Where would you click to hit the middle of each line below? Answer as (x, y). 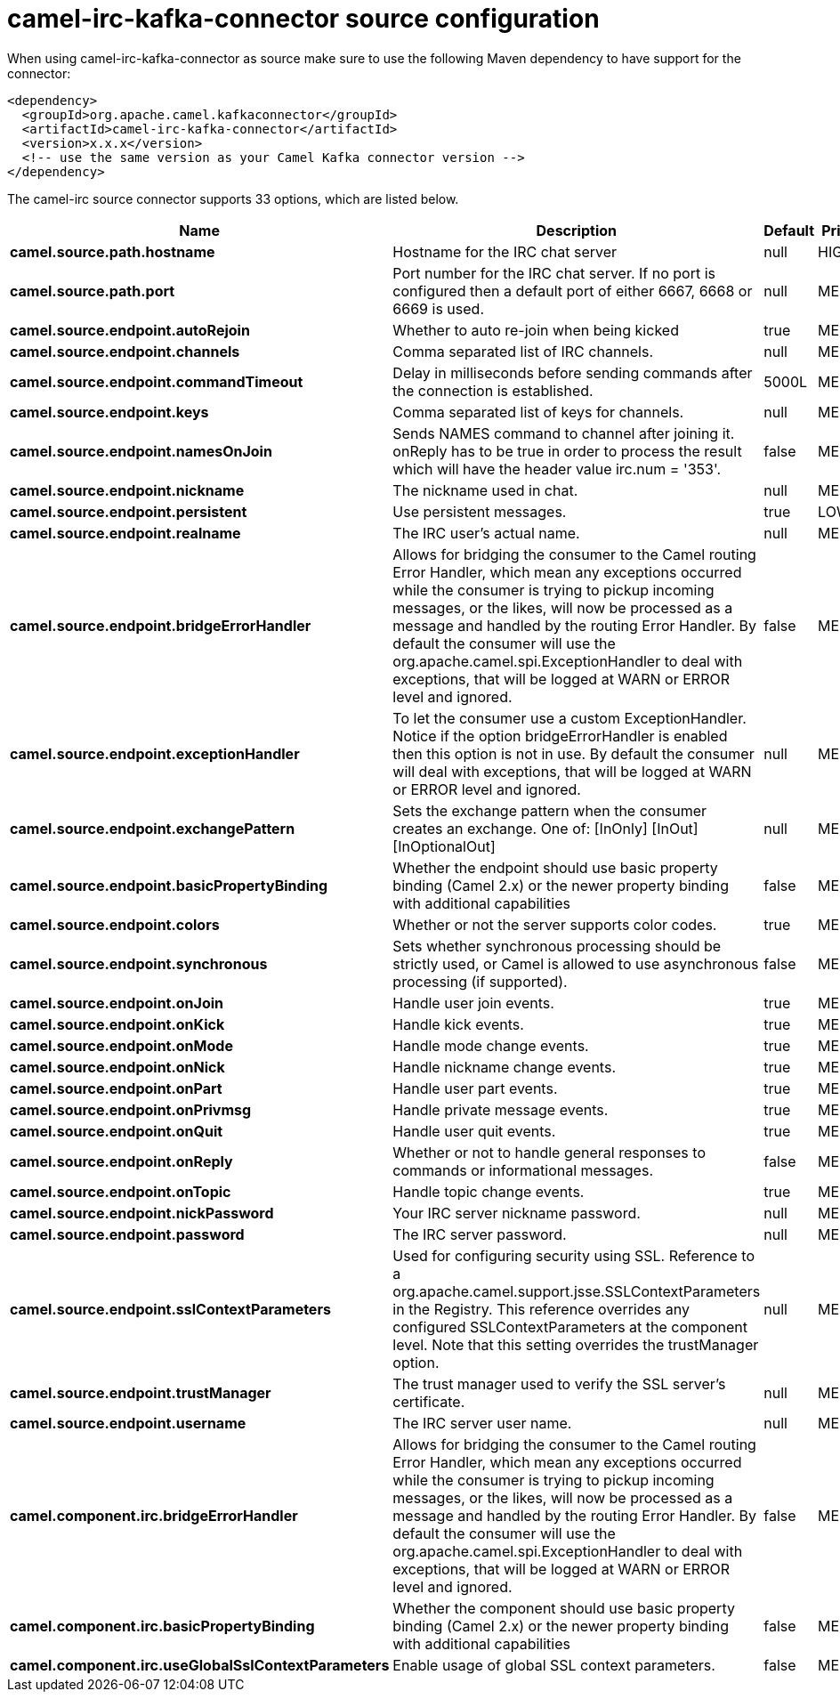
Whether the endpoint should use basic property (555, 867)
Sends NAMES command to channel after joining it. (564, 433)
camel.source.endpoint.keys (109, 412)
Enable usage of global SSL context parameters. (554, 1665)
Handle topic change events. (489, 1191)
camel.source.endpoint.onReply (121, 1161)
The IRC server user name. (482, 1423)
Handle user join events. (473, 1003)
